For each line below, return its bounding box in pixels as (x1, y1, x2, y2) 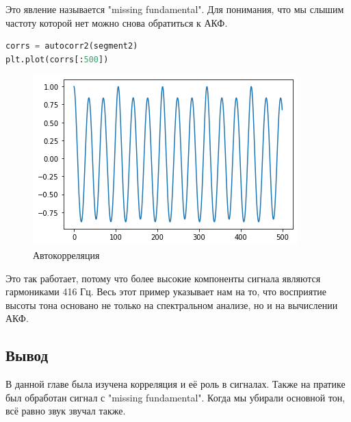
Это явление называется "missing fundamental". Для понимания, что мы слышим (5, 2, 344, 16)
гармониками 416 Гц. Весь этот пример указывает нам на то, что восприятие (5, 284, 327, 299)
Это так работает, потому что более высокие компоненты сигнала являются (5, 271, 321, 285)
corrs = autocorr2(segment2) (5, 41, 138, 51)
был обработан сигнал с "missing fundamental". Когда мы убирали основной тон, (5, 390, 346, 404)
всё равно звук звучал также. (5, 404, 126, 418)
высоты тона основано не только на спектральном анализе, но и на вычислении (5, 297, 338, 312)
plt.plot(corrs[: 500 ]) (5, 54, 109, 64)
